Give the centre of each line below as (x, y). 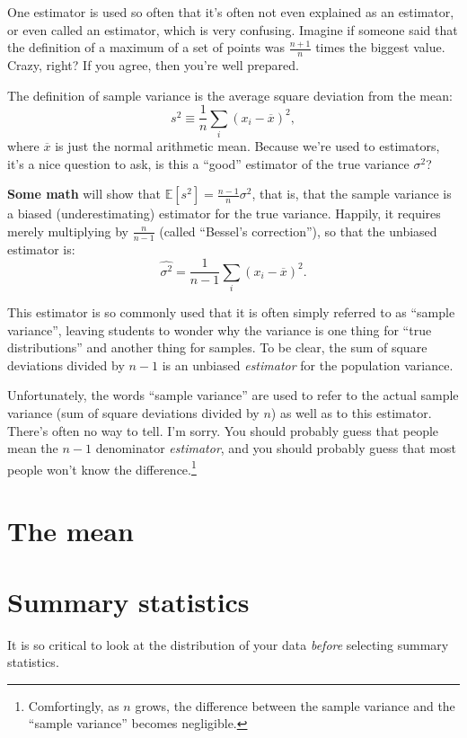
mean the (33, 448)
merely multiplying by (68, 231)
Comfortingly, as (74, 705)
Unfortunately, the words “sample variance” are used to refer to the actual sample (233, 395)
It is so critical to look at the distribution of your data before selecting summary (228, 644)
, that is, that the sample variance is (352, 194)
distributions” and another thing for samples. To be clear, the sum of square (217, 347)
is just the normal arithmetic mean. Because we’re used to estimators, (247, 146)
